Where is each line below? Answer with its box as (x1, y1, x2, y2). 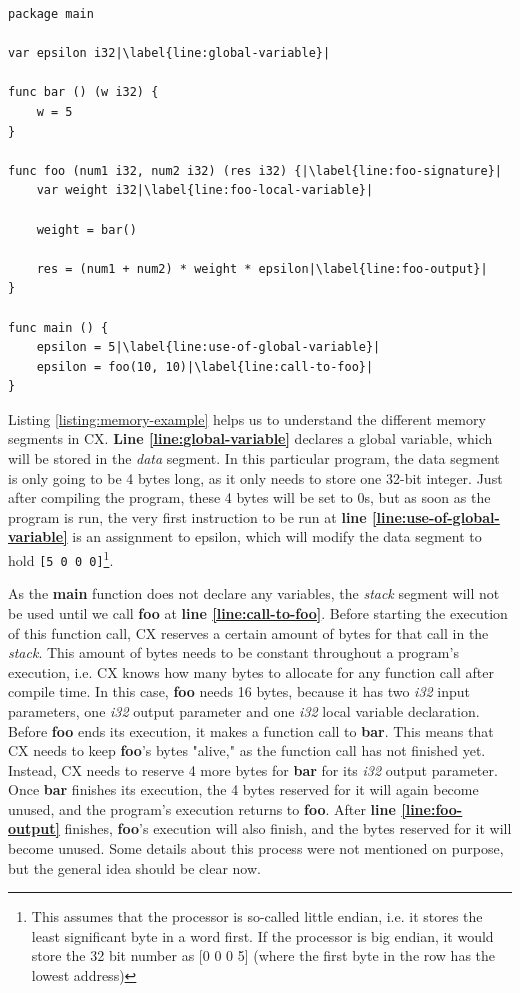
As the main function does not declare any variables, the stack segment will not (8, 583, 500, 604)
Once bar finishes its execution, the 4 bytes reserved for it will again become (8, 779, 479, 800)
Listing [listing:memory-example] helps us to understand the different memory (8, 408, 486, 429)
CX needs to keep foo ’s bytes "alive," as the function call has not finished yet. (8, 740, 486, 761)
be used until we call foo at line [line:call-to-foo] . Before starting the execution (8, 602, 508, 623)
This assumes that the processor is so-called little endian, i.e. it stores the (31, 906, 483, 927)
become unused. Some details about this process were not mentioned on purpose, (8, 838, 504, 859)
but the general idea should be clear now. (8, 857, 261, 878)
